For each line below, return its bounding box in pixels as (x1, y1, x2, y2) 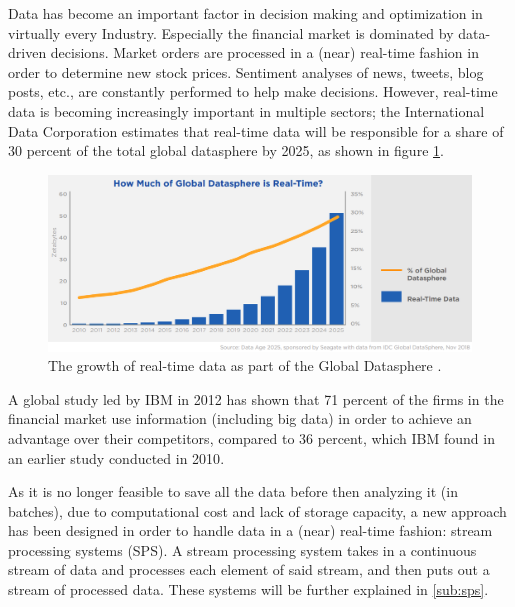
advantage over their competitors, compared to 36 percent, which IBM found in (8, 427, 495, 448)
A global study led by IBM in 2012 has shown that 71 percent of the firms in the (8, 388, 504, 409)
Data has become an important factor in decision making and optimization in (8, 3, 483, 23)
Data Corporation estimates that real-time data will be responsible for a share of (8, 120, 504, 141)
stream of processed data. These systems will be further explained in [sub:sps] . (8, 579, 489, 600)
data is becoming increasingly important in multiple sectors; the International (8, 100, 485, 121)
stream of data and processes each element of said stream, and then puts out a (8, 559, 490, 580)
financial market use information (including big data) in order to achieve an (8, 408, 472, 429)
